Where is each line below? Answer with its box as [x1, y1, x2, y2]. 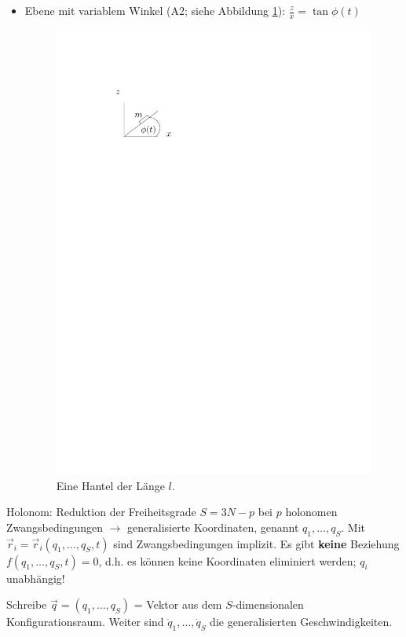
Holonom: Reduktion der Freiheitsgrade [6, 503, 196, 520]
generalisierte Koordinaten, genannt [127, 518, 299, 535]
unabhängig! [6, 569, 65, 586]
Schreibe [6, 596, 47, 613]
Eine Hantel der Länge [56, 477, 165, 493]
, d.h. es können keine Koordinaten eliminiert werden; [98, 552, 357, 569]
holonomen [285, 503, 338, 520]
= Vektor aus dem [134, 596, 222, 613]
